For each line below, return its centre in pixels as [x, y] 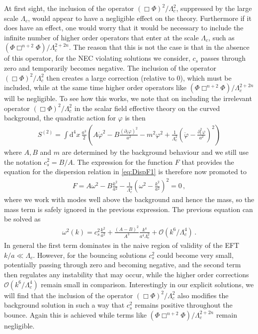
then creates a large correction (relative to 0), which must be [139, 77]
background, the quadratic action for [60, 118]
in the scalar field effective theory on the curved [147, 108]
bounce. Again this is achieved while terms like [75, 314]
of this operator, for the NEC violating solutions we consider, [97, 58]
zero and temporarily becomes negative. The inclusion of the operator [110, 67]
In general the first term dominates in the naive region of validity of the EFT [122, 245]
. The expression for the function [123, 162]
